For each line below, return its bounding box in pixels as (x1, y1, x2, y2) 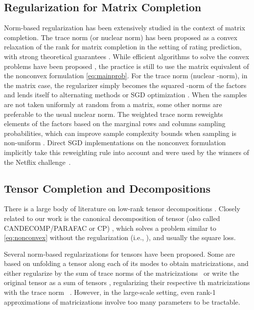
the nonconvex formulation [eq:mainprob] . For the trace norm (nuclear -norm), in (4, 70, 248, 81)
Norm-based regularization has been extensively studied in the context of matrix (4, 22, 245, 33)
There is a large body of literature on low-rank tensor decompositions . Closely (4, 203, 240, 214)
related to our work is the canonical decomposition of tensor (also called (4, 213, 220, 223)
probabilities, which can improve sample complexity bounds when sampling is (4, 128, 236, 138)
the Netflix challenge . (4, 156, 71, 167)
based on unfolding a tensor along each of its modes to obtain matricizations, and (4, 258, 249, 268)
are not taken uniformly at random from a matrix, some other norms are (4, 99, 222, 109)
